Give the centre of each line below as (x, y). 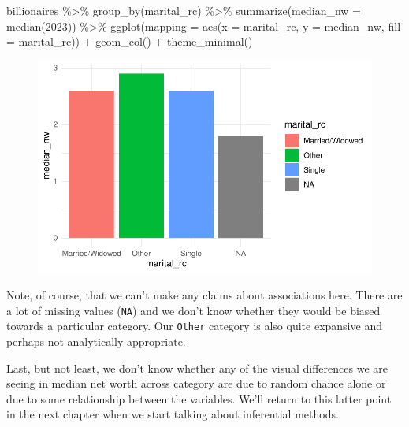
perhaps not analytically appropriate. (96, 342)
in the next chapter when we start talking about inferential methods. (173, 414)
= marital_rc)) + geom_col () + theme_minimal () (130, 41)
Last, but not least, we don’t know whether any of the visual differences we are (197, 368)
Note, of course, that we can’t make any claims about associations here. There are (204, 295)
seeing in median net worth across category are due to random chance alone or (196, 383)
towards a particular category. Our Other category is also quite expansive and (194, 326)
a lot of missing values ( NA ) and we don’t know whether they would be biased (193, 310)
